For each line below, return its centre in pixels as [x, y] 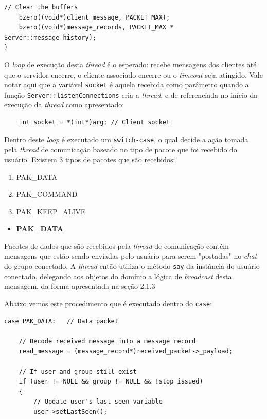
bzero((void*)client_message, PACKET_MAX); [94, 17]
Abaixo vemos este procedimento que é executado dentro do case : [108, 303]
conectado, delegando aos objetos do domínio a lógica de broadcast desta [118, 276]
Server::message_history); [50, 37]
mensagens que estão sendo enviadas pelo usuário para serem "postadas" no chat [131, 256]
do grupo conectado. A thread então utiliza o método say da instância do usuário [132, 266]
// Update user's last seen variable [98, 402]
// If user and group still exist [78, 371]
